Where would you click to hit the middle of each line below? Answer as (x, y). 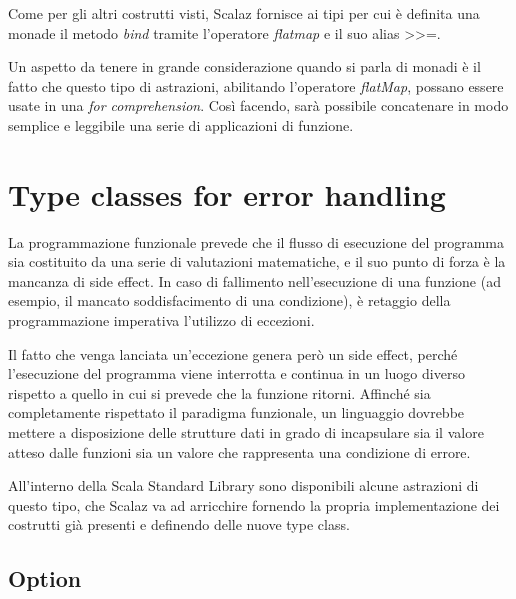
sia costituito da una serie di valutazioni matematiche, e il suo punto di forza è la (257, 261)
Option (45, 578)
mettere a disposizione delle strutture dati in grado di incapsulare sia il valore (246, 432)
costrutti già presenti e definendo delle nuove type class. (179, 524)
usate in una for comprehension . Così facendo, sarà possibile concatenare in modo (258, 105)
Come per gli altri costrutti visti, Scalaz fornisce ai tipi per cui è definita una (244, 13)
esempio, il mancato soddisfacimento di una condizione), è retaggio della (229, 300)
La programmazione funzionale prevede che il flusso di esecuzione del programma (256, 241)
